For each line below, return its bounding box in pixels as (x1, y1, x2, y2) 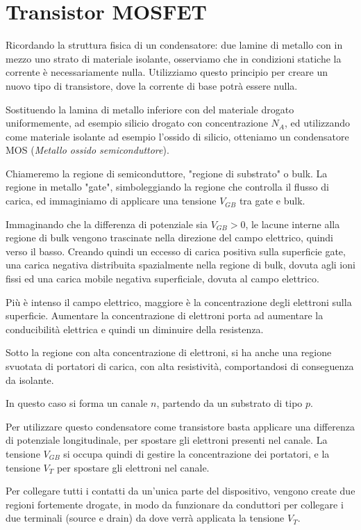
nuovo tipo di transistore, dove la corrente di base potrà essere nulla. (6, 78, 298, 93)
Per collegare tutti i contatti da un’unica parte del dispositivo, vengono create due (6, 483, 355, 498)
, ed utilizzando (284, 115, 351, 130)
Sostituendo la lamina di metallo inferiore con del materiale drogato (6, 102, 294, 116)
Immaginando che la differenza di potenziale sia (6, 216, 208, 231)
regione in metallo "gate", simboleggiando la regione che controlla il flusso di (6, 179, 329, 194)
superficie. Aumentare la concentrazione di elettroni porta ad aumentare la (6, 308, 324, 323)
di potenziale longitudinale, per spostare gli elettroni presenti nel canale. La (6, 433, 328, 447)
